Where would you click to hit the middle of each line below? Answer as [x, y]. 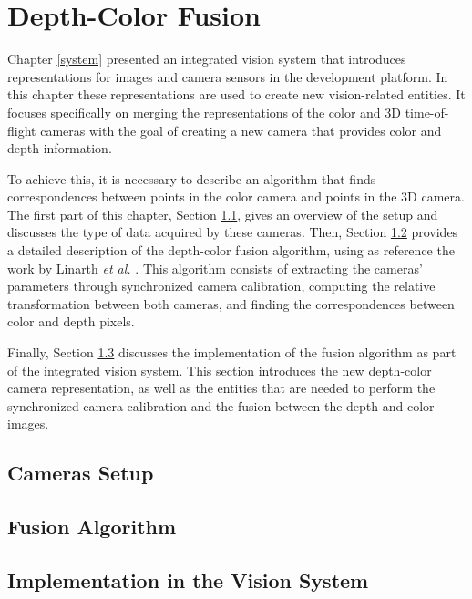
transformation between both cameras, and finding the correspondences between [231, 303]
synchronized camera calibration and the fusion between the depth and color [221, 405]
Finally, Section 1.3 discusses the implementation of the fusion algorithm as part [232, 352]
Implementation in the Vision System [188, 579]
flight [22, 130]
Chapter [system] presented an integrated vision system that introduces [207, 59]
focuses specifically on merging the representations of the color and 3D [204, 112]
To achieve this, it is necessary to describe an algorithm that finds [192, 178]
